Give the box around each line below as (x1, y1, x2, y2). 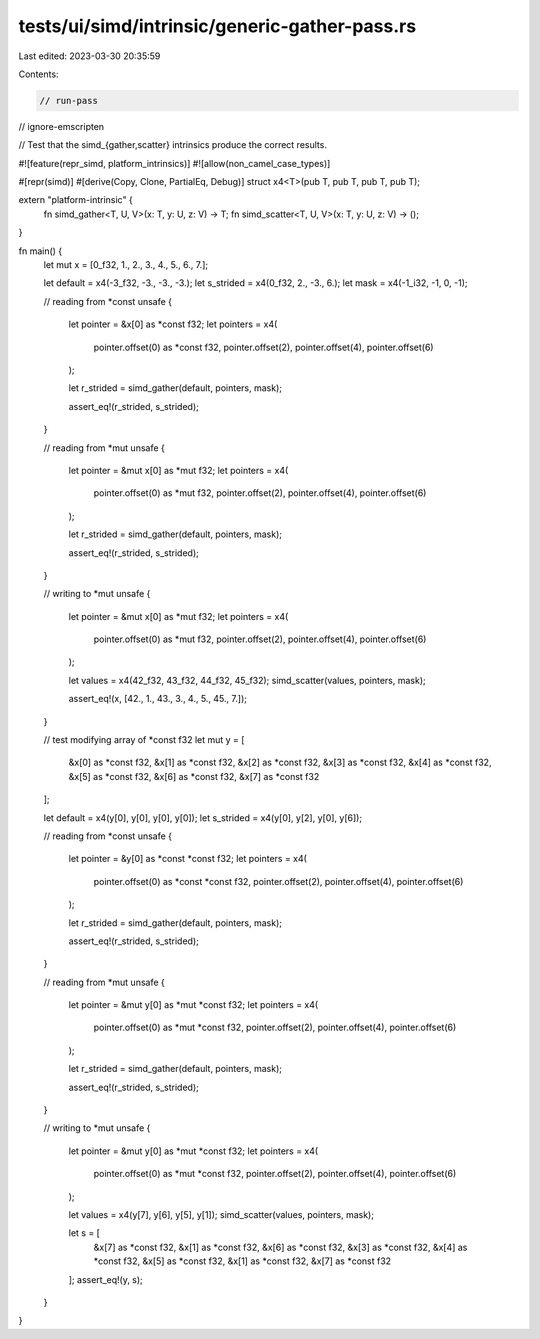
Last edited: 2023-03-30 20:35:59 (18, 50, 161, 62)
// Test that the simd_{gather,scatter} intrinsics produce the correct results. (18, 139, 327, 151)
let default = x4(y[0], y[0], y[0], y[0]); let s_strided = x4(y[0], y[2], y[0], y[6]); (43, 811, 363, 824)
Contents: (18, 68, 59, 80)
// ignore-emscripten (18, 120, 105, 132)
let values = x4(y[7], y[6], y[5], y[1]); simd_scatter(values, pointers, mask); (68, 1209, 375, 1220)
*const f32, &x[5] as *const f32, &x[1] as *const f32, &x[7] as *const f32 (93, 1255, 392, 1267)
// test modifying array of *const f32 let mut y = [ (43, 734, 245, 746)
